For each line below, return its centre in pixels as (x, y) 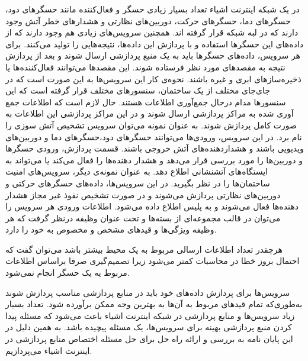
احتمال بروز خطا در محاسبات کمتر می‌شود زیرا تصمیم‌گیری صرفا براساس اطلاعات (153, 261)
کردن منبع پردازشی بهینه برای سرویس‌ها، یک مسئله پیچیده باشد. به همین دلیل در (149, 327)
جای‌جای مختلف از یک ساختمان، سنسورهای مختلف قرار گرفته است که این (138, 90)
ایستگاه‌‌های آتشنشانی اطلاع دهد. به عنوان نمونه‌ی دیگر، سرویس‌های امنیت (137, 171)
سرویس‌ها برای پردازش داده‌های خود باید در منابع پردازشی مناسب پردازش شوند (148, 292)
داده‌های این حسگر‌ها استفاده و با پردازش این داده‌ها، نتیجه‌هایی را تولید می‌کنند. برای (154, 43)
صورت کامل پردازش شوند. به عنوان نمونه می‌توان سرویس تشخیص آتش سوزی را (151, 125)
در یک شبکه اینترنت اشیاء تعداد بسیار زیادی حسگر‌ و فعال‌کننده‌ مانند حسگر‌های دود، (153, 9)
